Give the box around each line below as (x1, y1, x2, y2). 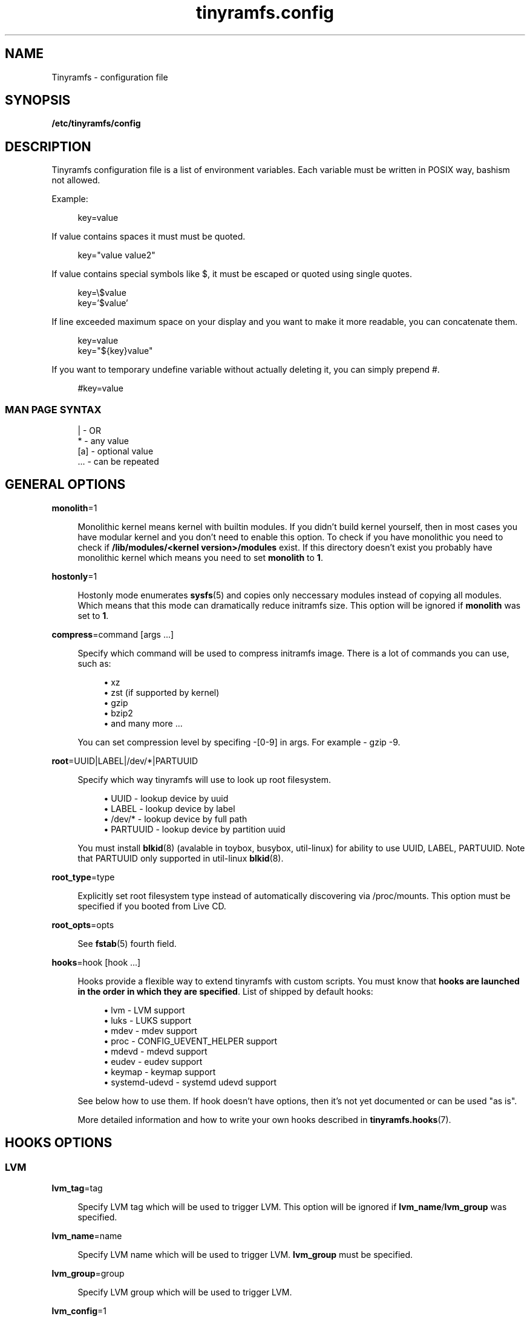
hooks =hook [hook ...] (51, 957, 141, 967)
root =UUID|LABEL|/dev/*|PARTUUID (51, 755, 198, 766)
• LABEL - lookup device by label (103, 803, 235, 814)
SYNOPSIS (5, 93, 71, 108)
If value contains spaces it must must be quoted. (51, 231, 246, 242)
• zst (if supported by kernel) (103, 687, 220, 698)
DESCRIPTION (5, 139, 91, 154)
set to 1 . (77, 610, 109, 621)
